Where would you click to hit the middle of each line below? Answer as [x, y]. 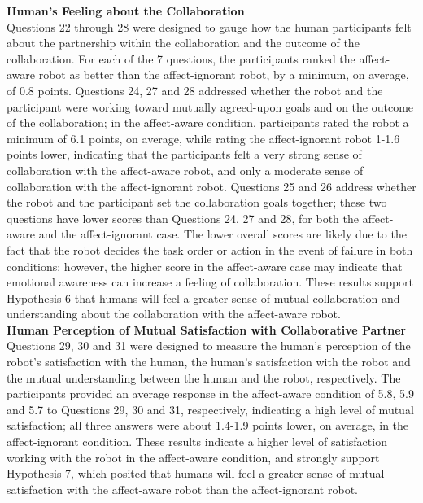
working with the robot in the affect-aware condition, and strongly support [193, 457]
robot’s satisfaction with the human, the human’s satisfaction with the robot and [209, 362]
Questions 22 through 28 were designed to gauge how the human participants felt [209, 26]
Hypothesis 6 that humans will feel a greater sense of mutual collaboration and [203, 297]
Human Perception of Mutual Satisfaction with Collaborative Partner [207, 329]
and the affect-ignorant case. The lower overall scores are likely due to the [222, 234]
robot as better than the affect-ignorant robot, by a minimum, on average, [224, 74]
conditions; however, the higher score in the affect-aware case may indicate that [205, 266]
